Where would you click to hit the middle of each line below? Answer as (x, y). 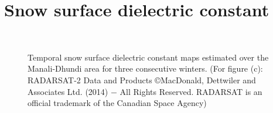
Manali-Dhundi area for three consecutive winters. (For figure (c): (145, 68)
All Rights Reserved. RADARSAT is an (191, 91)
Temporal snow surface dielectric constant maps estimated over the (148, 57)
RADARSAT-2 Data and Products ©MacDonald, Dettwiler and (142, 80)
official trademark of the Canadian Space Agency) (117, 103)
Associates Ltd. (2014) (68, 91)
